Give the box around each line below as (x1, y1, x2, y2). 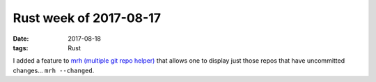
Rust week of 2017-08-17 (13, 10, 162, 25)
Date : (13, 34, 29, 43)
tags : (13, 43, 29, 52)
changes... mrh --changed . (13, 66, 95, 74)
